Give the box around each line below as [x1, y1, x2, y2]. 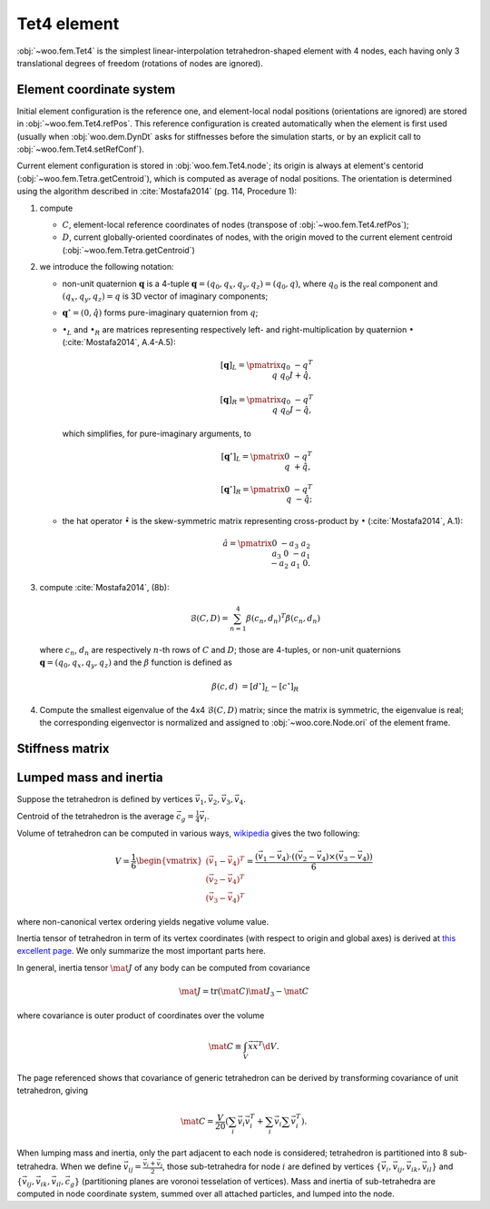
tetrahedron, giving [16, 1085, 89, 1095]
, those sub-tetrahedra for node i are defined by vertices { [162, 1161, 382, 1172]
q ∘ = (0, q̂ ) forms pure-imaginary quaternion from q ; [62, 306, 259, 318]
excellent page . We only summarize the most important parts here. [16, 946, 267, 956]
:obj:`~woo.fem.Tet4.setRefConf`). [16, 144, 145, 154]
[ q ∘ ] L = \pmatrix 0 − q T [220, 450, 313, 463]
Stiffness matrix [16, 741, 110, 757]
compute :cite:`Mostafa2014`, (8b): [39, 582, 170, 593]
